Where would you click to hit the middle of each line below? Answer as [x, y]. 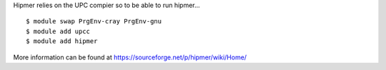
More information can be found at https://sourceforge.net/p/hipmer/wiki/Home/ [130, 57]
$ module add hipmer [62, 41]
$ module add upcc [58, 31]
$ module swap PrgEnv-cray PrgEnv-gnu [94, 22]
